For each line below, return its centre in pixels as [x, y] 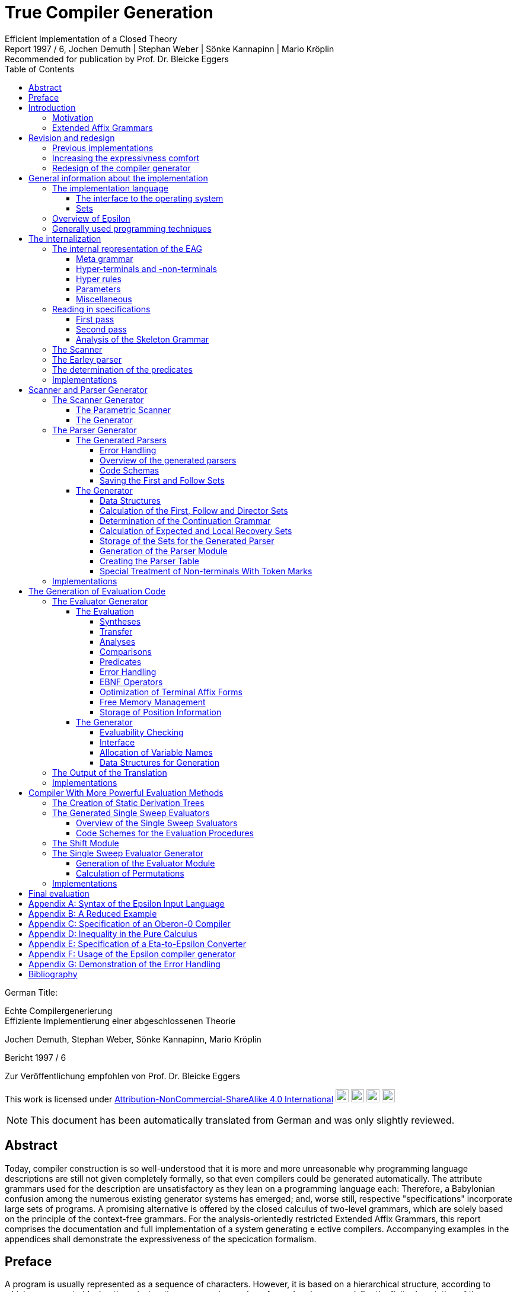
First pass [95, 319]
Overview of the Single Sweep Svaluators [157, 823]
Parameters [98, 289]
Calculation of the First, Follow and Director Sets [194, 510]
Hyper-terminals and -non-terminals [146, 268]
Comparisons [126, 651]
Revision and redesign [72, 137]
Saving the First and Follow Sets [162, 480]
